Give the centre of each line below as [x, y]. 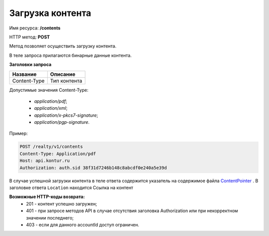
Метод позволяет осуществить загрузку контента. [63, 46]
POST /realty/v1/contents [51, 147]
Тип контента [66, 81]
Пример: [18, 133]
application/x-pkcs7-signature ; [66, 115]
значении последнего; [50, 218]
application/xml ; [51, 108]
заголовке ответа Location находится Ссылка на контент [71, 188]
